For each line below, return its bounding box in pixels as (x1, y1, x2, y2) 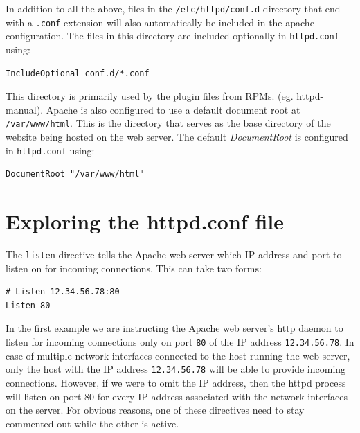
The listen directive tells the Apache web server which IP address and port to (6, 247, 342, 261)
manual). (6, 102, 44, 116)
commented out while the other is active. (6, 416, 179, 430)
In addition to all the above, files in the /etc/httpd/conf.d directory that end (6, 1, 341, 15)
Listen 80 (6, 300, 51, 310)
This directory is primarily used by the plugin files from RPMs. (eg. (6, 89, 294, 103)
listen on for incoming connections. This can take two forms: (6, 260, 262, 275)
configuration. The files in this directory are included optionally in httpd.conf (6, 28, 339, 43)
